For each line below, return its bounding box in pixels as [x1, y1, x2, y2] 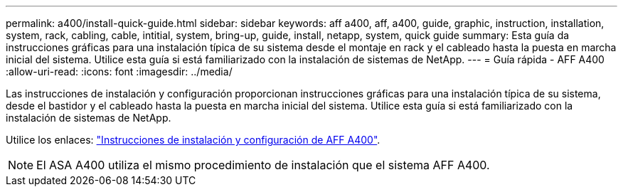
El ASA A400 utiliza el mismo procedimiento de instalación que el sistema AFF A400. [36, 158, 490, 172]
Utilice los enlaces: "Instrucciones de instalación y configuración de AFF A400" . [6, 134, 380, 146]
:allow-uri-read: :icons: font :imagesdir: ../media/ [6, 65, 233, 78]
